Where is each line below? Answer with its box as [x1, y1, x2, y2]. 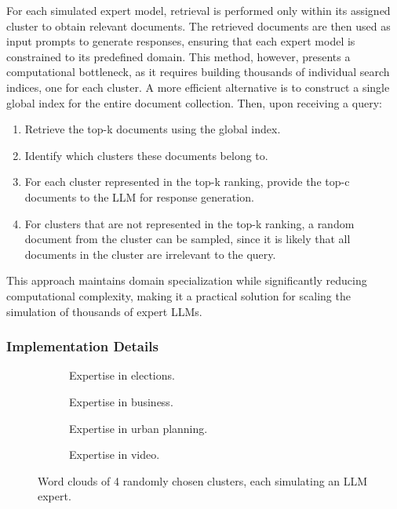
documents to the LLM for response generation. [24, 188, 254, 205]
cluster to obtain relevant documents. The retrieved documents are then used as [6, 17, 391, 34]
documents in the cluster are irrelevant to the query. [24, 245, 276, 262]
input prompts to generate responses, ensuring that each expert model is [6, 33, 355, 49]
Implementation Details [6, 336, 158, 356]
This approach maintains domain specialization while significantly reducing [6, 272, 367, 289]
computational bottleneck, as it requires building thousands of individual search [6, 64, 390, 80]
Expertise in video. [69, 446, 160, 463]
